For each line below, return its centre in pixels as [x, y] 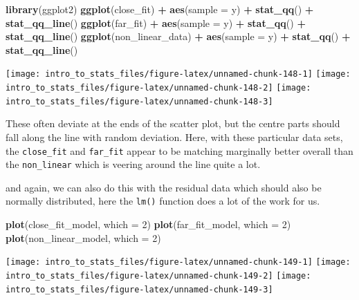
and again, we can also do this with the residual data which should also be [164, 187]
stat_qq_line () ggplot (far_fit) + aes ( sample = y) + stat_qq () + [156, 22]
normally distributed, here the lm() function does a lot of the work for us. [163, 201]
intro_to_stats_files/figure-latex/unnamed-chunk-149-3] [139, 289]
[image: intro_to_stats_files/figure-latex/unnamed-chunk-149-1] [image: [178, 262]
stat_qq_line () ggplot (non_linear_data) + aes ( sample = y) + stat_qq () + [178, 36]
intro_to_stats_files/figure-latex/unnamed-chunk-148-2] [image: [158, 88]
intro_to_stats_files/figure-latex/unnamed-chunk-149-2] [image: [158, 275]
